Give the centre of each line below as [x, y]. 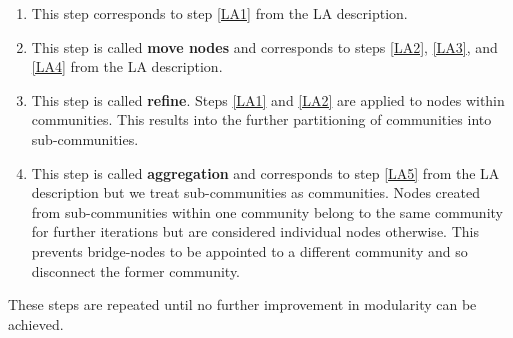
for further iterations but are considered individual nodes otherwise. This [255, 231]
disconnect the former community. [136, 270]
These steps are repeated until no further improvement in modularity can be [242, 304]
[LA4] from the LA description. [127, 66]
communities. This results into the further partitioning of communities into [261, 119]
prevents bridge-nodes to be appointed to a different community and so [249, 250]
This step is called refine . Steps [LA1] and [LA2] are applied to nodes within [268, 99]
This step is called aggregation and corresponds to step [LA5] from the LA [265, 172]
